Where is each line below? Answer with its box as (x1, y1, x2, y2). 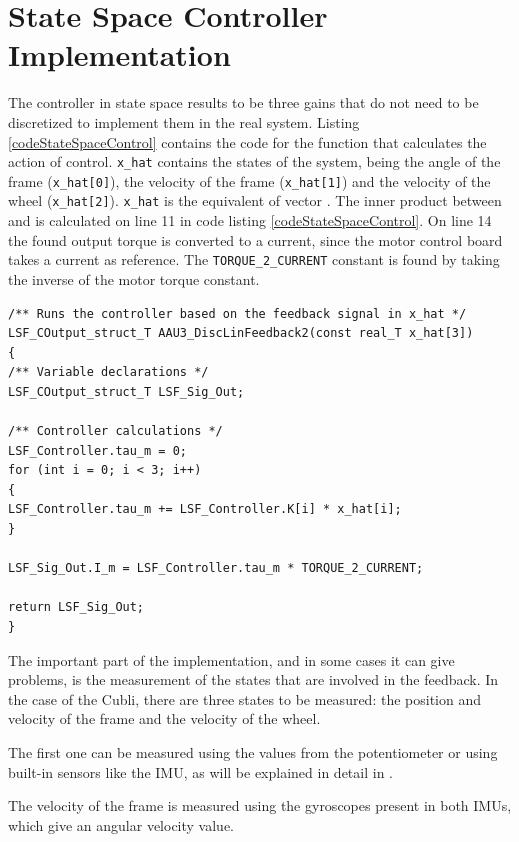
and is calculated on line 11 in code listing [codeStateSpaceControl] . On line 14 (8, 210, 492, 231)
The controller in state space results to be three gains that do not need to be (8, 92, 479, 113)
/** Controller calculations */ (8, 424, 223, 439)
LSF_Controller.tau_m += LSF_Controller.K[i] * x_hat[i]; (8, 502, 402, 517)
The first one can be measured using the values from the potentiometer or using (8, 741, 498, 762)
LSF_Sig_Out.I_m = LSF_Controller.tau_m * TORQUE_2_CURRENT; (8, 561, 424, 576)
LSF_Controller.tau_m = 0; (8, 443, 187, 458)
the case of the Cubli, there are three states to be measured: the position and (8, 688, 482, 709)
